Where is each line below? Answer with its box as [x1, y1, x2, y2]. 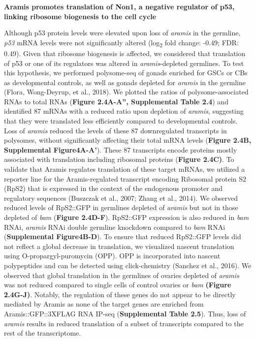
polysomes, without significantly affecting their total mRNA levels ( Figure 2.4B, [4, 135, 252, 145]
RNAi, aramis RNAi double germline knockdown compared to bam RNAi [4, 221, 225, 232]
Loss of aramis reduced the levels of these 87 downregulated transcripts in [4, 125, 227, 135]
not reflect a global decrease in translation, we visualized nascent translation [4, 241, 234, 251]
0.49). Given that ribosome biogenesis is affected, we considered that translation [4, 48, 246, 58]
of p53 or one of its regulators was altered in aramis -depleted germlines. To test [4, 58, 244, 68]
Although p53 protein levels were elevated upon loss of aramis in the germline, [4, 28, 241, 38]
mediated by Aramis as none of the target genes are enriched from [4, 299, 204, 309]
